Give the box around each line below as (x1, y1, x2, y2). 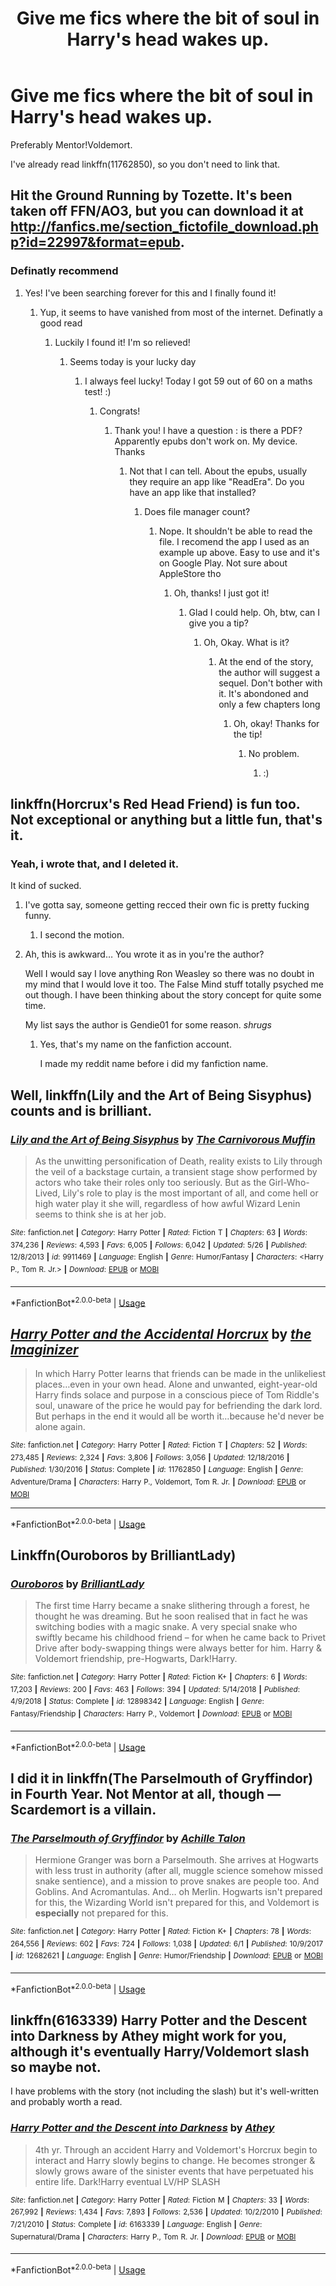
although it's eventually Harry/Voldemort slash (10, 2043, 310, 2061)
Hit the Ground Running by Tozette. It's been (10, 187, 293, 204)
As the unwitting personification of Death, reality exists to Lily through (34, 1155, 323, 1167)
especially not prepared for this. (34, 1907, 169, 1919)
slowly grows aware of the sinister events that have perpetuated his (34, 2165, 314, 2177)
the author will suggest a (218, 666, 321, 678)
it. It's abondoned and (218, 687, 309, 699)
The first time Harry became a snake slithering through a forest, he (34, 1600, 310, 1612)
